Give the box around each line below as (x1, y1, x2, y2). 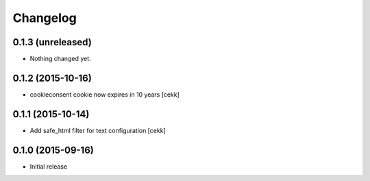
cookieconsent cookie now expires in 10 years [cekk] (29, 90, 180, 99)
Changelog (12, 10, 77, 25)
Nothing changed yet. (29, 55, 92, 63)
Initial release (29, 162, 68, 171)
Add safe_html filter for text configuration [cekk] (29, 126, 166, 134)
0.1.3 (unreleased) (12, 36, 92, 48)
